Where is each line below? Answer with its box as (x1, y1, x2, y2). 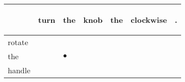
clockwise (130, 14, 167, 25)
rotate (8, 36, 28, 48)
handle (8, 65, 31, 76)
